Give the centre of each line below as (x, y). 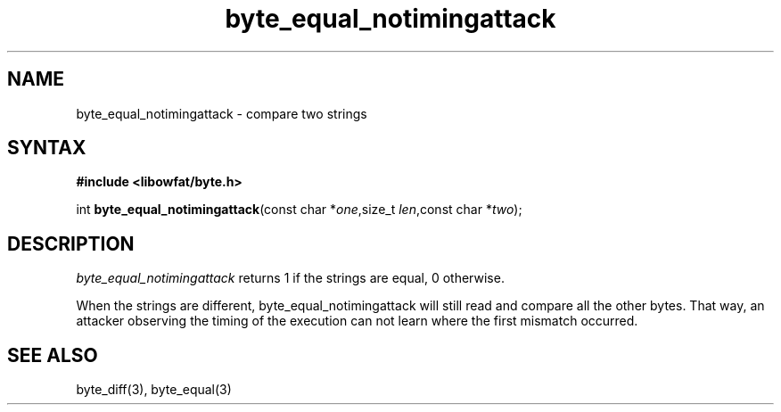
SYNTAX (47, 148)
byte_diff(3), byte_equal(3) (154, 390)
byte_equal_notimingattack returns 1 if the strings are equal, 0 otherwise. (290, 278)
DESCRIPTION (71, 243)
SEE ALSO (53, 355)
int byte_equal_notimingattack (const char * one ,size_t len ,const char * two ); (299, 210)
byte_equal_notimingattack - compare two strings (222, 113)
